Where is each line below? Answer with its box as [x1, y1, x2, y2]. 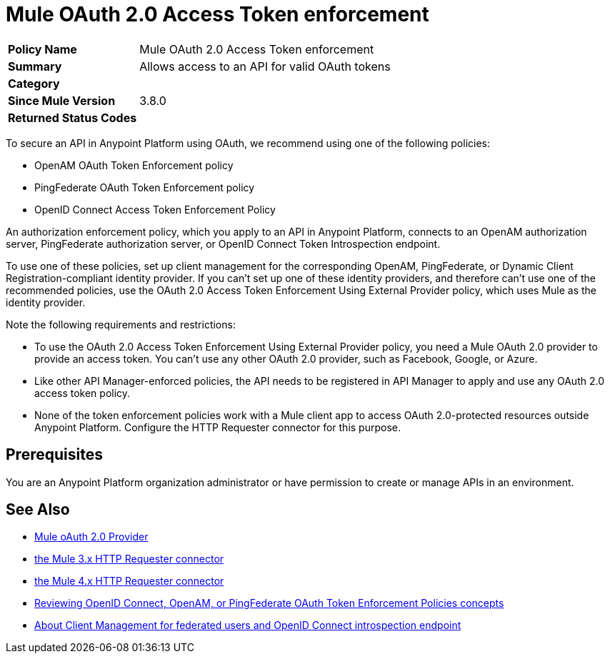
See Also [6, 500, 70, 519]
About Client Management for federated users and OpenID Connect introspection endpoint [34, 619, 461, 632]
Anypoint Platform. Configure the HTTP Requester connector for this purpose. [34, 421, 401, 433]
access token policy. [34, 386, 131, 399]
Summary [8, 59, 62, 74]
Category [8, 76, 60, 91]
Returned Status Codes [8, 110, 137, 125]
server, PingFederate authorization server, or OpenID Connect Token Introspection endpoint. [6, 237, 441, 250]
